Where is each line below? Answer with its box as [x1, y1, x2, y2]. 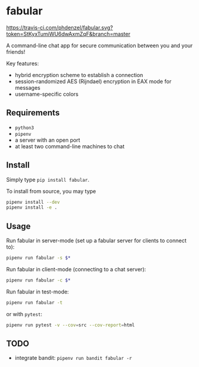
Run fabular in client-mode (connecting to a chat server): [6, 266, 146, 273]
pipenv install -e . [6, 204, 58, 210]
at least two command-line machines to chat [14, 142, 125, 150]
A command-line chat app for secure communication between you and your [6, 42, 193, 49]
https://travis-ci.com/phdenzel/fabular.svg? [6, 24, 114, 31]
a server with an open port [14, 136, 81, 143]
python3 [14, 124, 34, 131]
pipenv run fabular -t [6, 299, 63, 305]
